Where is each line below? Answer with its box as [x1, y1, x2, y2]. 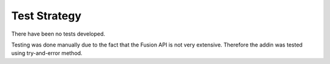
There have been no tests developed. [11, 30, 106, 37]
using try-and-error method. [11, 50, 82, 57]
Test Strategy [11, 9, 82, 22]
